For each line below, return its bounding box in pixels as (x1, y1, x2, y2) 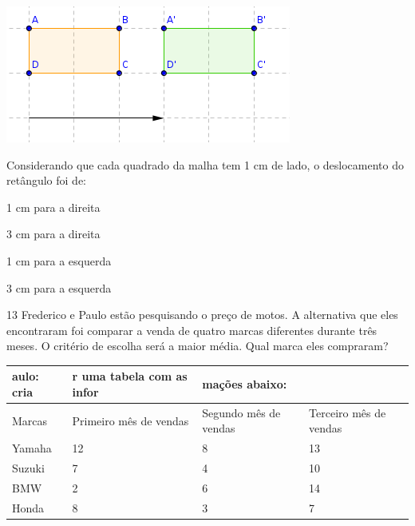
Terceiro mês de (309, 404, 386, 420)
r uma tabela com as (72, 368, 188, 385)
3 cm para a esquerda (6, 279, 112, 296)
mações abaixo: (202, 376, 287, 393)
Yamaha (12, 440, 52, 456)
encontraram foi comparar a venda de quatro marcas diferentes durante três (6, 321, 377, 338)
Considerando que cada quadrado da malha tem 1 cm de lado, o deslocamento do (6, 156, 404, 173)
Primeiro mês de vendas (72, 412, 189, 428)
